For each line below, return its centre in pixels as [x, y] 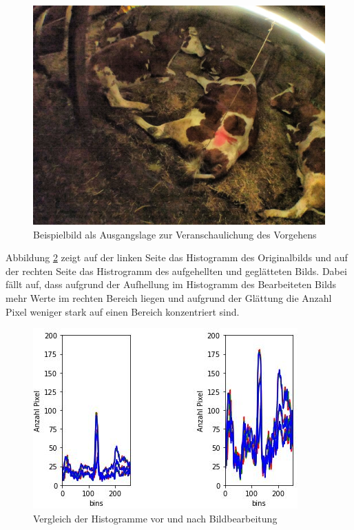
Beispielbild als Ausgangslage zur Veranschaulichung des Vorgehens [175, 234]
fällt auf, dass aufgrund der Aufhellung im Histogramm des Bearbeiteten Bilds [171, 284]
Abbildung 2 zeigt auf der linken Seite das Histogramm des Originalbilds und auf [177, 257]
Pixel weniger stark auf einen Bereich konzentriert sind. [123, 311]
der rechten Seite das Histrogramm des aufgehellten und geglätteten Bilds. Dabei [176, 271]
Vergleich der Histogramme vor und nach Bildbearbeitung [155, 518]
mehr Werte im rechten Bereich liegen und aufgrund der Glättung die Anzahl [169, 297]
